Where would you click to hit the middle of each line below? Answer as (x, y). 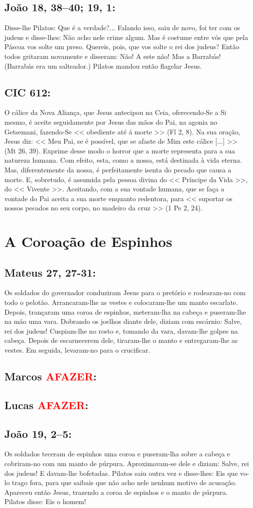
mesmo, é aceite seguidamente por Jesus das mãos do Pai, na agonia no (111, 122)
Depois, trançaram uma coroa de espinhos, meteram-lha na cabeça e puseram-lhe (125, 311)
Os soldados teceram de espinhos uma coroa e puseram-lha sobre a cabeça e (117, 454)
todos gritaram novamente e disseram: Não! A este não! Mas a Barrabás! (113, 56)
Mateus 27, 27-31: (50, 272)
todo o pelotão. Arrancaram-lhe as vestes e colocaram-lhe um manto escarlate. (121, 302)
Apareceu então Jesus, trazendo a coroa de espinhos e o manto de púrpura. (116, 492)
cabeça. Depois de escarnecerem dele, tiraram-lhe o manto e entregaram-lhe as (121, 340)
